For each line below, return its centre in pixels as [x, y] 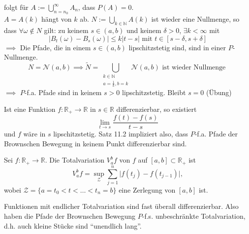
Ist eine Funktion [30, 109]
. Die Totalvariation [75, 160]
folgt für [16, 7]
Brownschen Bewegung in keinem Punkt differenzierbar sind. [95, 143]
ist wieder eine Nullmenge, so [195, 19]
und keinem [144, 30]
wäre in [34, 134]
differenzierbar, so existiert [156, 109]
